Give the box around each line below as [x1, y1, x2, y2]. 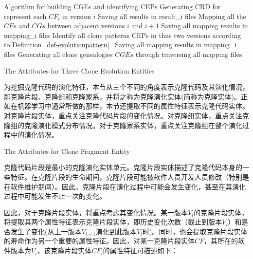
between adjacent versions [47, 20, 125, 31]
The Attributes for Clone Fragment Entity [4, 146, 130, 156]
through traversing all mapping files [135, 49, 242, 59]
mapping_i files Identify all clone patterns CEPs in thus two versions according [4, 30, 241, 40]
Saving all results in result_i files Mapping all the [98, 11, 246, 21]
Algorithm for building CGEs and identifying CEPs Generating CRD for [4, 1, 221, 11]
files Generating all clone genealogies [4, 49, 113, 59]
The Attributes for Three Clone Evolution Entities [4, 65, 155, 75]
